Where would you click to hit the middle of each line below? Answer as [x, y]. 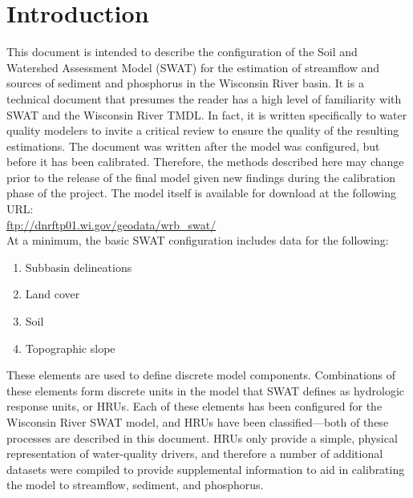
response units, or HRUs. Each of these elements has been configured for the [194, 406]
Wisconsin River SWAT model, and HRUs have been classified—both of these [198, 422]
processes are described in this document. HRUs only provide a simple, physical [202, 437]
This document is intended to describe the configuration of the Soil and [182, 52]
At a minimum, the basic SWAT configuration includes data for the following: [198, 240]
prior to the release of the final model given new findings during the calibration [201, 177]
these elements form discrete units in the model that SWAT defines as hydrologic [205, 390]
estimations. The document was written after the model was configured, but [193, 146]
